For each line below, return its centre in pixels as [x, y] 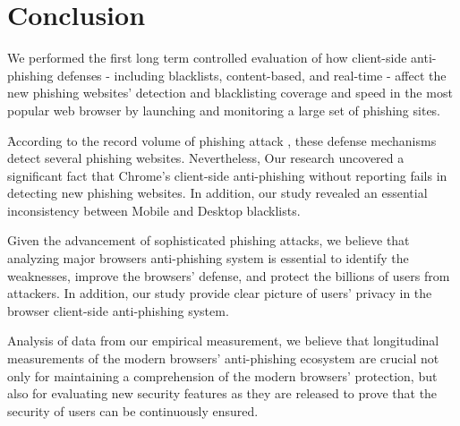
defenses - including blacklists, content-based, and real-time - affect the [252, 75]
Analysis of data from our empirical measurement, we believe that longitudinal [223, 341]
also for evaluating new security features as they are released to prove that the [222, 393]
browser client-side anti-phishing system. [118, 310]
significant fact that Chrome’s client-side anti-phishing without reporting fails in [227, 175]
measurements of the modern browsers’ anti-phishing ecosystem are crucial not [223, 358]
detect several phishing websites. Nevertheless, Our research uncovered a [206, 158]
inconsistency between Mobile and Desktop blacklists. [154, 210]
